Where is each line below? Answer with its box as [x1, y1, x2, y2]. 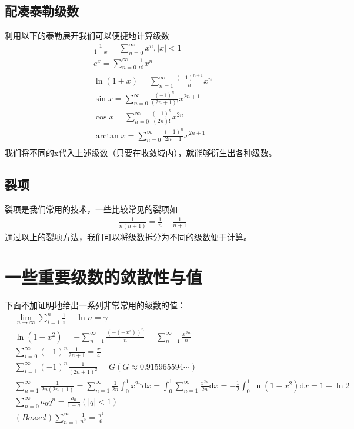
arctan [95, 131, 119, 140]
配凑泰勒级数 [5, 2, 79, 20]
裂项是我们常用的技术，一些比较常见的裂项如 [5, 203, 178, 215]
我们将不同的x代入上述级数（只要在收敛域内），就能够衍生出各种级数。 [5, 147, 277, 159]
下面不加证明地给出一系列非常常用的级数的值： [5, 299, 186, 311]
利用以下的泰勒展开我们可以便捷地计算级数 [5, 29, 169, 42]
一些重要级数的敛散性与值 [5, 265, 203, 289]
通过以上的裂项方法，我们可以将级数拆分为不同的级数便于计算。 [5, 230, 252, 242]
